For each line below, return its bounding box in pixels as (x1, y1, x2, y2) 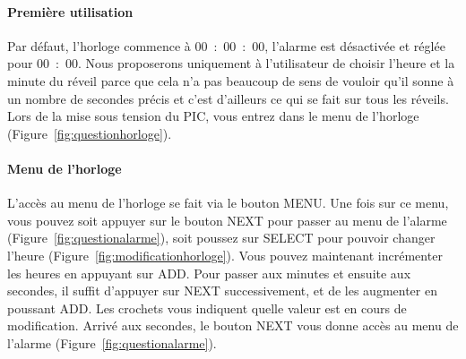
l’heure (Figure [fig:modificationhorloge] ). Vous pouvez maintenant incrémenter (7, 245, 443, 264)
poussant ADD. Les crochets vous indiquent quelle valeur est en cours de (7, 298, 407, 317)
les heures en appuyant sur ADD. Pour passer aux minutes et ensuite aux (7, 263, 411, 282)
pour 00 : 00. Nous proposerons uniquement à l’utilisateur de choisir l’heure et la (7, 54, 455, 73)
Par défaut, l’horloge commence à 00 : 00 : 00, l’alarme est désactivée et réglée (7, 36, 445, 55)
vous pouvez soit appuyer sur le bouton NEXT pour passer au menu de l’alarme (7, 210, 447, 229)
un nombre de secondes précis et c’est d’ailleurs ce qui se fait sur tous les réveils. (7, 89, 449, 107)
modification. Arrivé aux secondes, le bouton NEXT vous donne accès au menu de (7, 316, 459, 335)
